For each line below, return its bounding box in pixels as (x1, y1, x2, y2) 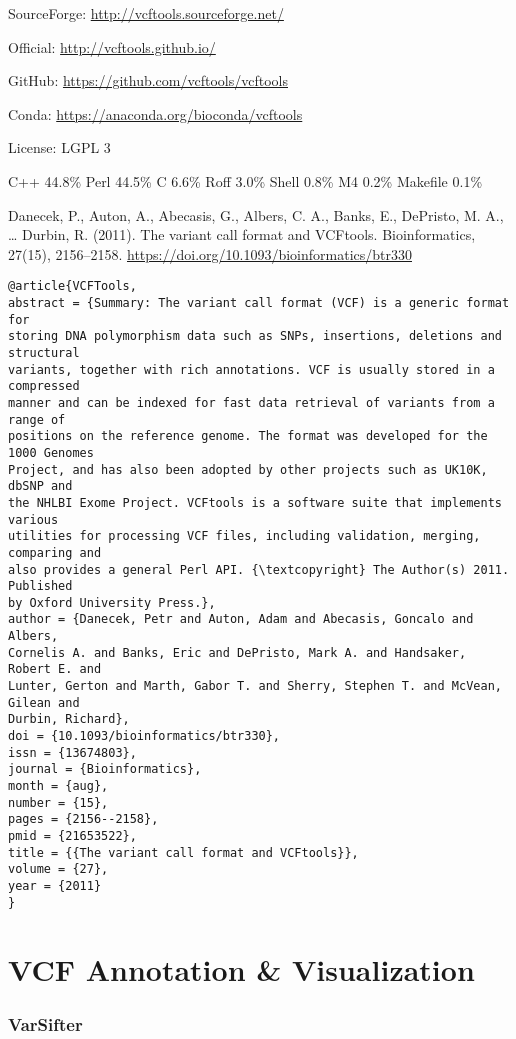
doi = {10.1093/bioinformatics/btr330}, (8, 729, 281, 744)
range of (8, 412, 66, 427)
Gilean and (8, 695, 80, 710)
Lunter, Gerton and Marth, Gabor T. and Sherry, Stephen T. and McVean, (8, 679, 502, 694)
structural (8, 345, 80, 360)
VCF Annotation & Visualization (8, 949, 475, 990)
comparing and (8, 545, 102, 560)
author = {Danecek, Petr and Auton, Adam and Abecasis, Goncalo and (8, 612, 474, 627)
